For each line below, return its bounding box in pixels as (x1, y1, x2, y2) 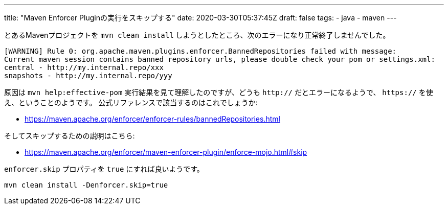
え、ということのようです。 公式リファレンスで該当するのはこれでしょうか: (4, 98, 258, 107)
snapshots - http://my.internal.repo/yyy (4, 72, 172, 80)
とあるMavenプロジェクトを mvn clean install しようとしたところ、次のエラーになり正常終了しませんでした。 (4, 31, 390, 39)
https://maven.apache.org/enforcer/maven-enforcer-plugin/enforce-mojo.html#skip (25, 148, 307, 156)
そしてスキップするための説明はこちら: (4, 131, 135, 140)
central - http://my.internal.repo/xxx (4, 63, 164, 72)
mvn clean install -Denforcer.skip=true (4, 181, 168, 189)
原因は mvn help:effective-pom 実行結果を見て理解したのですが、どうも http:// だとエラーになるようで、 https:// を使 (4, 88, 433, 97)
